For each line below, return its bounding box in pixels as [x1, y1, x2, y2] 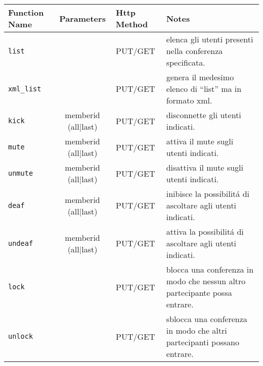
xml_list [8, 84, 41, 93]
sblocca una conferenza [166, 313, 247, 325]
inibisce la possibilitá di [166, 188, 249, 199]
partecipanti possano [166, 336, 239, 348]
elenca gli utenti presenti [166, 33, 253, 45]
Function [8, 7, 44, 18]
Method [116, 18, 148, 30]
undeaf [8, 239, 33, 247]
